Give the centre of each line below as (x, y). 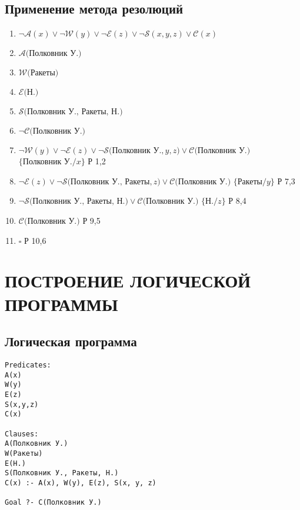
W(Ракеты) (24, 453)
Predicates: (28, 365)
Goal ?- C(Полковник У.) (53, 503)
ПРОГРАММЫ (61, 304)
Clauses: (22, 434)
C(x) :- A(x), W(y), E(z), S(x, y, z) (81, 483)
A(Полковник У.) (36, 444)
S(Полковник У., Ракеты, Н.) (62, 473)
